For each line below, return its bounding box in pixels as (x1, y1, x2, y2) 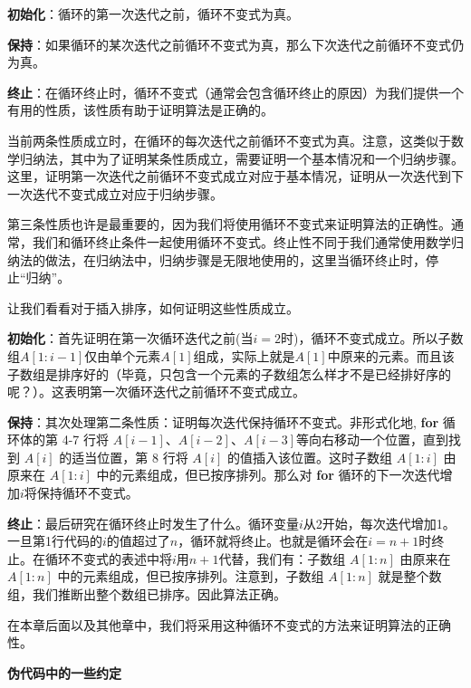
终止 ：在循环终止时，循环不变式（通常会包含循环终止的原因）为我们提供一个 (7, 82, 464, 101)
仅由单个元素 (84, 346, 161, 365)
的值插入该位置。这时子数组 (226, 447, 392, 466)
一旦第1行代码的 (7, 531, 102, 550)
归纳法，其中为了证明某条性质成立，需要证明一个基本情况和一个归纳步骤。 (19, 148, 464, 167)
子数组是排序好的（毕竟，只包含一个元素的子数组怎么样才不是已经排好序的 (7, 364, 451, 383)
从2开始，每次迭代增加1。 (303, 513, 456, 532)
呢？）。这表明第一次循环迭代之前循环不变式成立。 (7, 382, 305, 401)
